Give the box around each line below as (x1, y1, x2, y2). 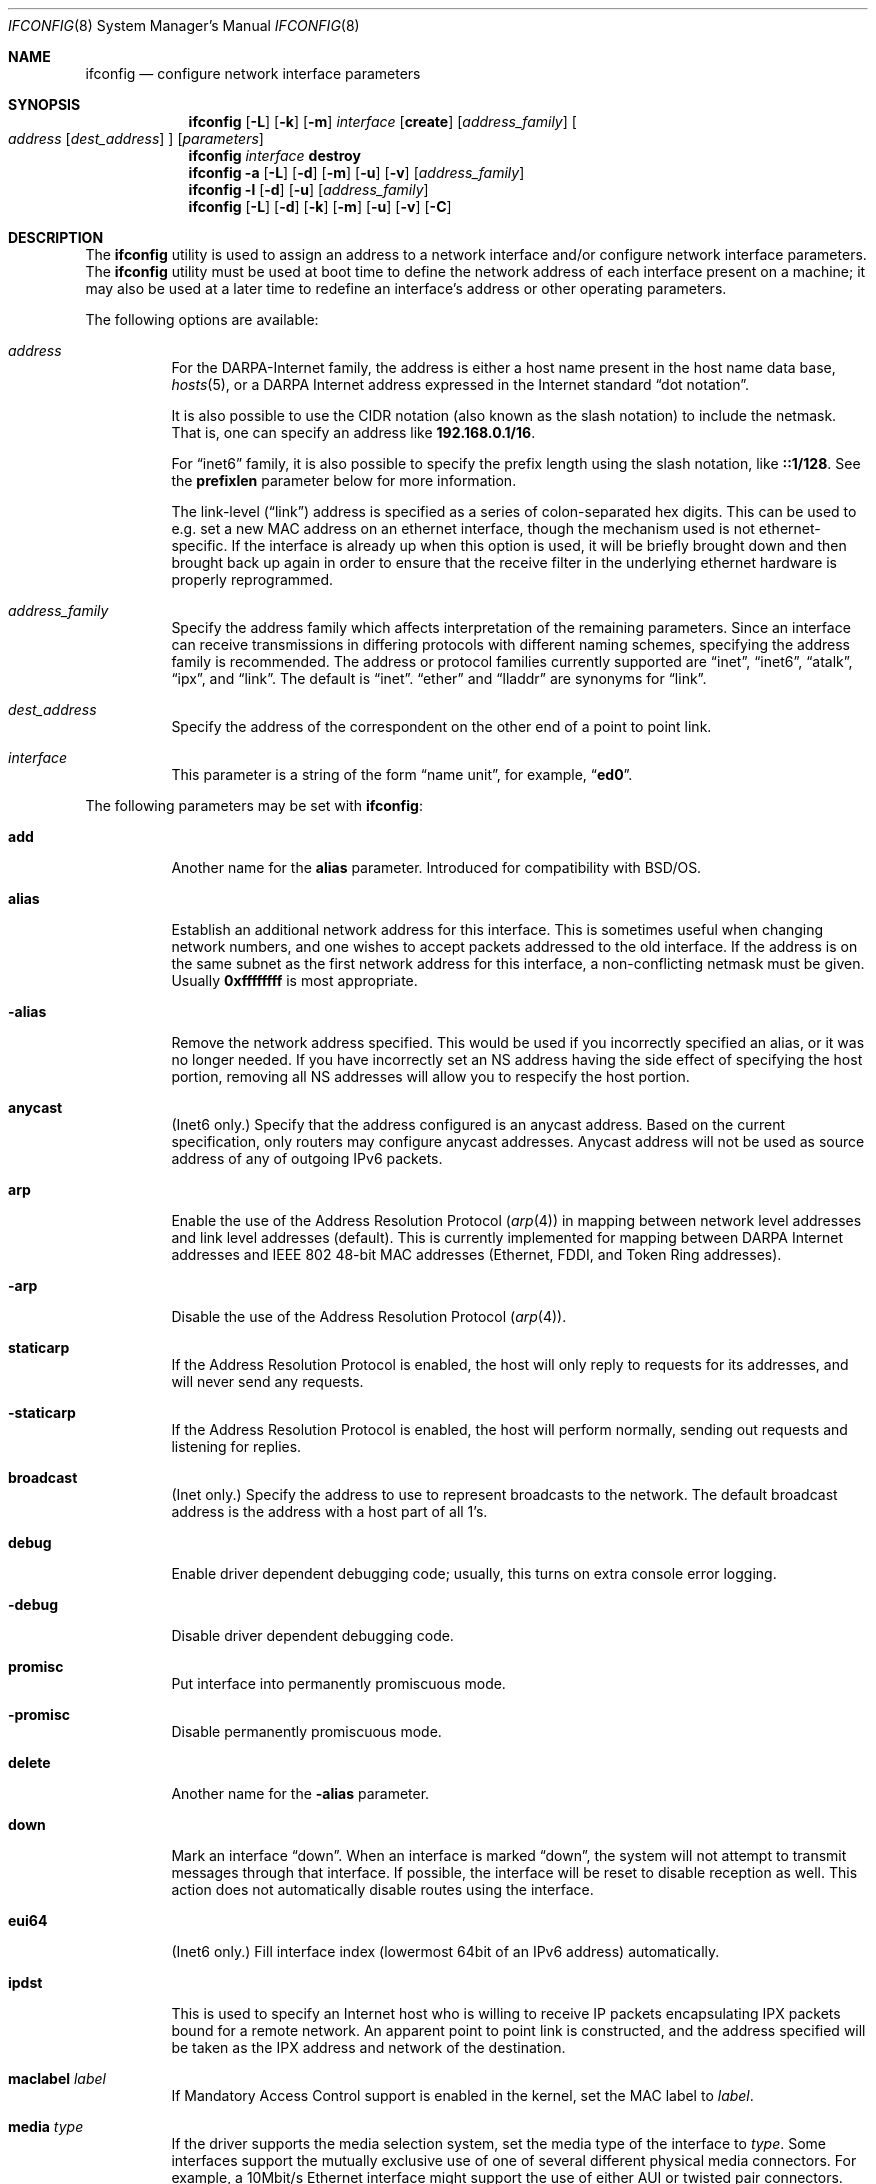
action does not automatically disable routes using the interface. (171, 1881, 594, 1898)
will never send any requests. (171, 1373, 364, 1390)
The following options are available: (85, 311, 319, 328)
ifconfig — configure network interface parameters (85, 65, 421, 82)
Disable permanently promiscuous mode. (171, 1723, 442, 1740)
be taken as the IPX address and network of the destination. (171, 2039, 566, 2056)
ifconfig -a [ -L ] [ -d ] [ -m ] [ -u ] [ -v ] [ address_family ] (188, 164, 525, 181)
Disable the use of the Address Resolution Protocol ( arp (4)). (171, 1308, 567, 1325)
